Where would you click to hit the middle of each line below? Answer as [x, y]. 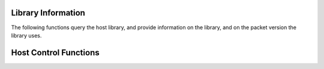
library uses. [26, 35]
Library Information [48, 13]
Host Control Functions [55, 53]
